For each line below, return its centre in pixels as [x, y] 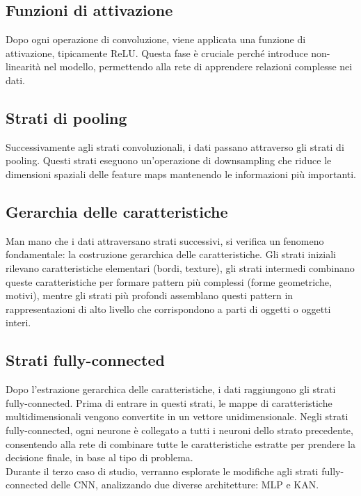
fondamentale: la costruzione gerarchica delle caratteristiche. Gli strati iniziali [171, 254]
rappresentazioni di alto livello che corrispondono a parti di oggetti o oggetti [168, 309]
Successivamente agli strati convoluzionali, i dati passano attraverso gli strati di [175, 146]
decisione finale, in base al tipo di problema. [99, 457]
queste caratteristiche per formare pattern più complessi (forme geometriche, [169, 281]
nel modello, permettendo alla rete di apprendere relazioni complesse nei [198, 66]
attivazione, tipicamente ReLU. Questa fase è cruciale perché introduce [157, 53]
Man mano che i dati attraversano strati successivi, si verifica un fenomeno [165, 240]
